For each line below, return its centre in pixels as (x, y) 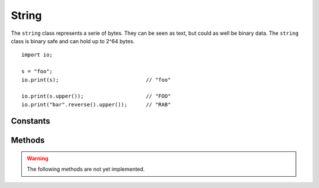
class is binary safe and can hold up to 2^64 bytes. (73, 41)
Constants (30, 121)
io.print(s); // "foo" (96, 80)
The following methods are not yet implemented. (86, 169)
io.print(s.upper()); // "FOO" (96, 96)
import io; (37, 55)
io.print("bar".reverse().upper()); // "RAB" (96, 104)
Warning (38, 158)
